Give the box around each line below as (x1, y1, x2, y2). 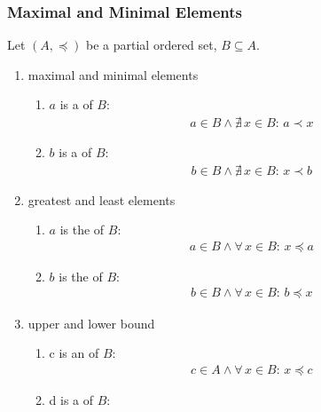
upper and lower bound (27, 313, 155, 332)
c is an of (49, 344, 99, 362)
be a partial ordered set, (86, 36, 217, 54)
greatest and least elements (27, 190, 176, 209)
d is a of (49, 390, 94, 408)
